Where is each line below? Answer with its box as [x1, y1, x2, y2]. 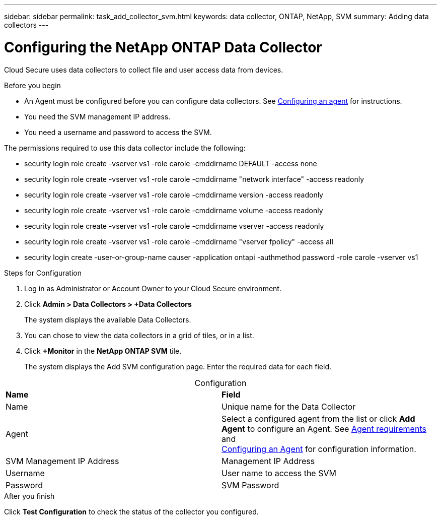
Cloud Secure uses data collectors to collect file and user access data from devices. [4, 65, 283, 74]
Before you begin [4, 81, 61, 90]
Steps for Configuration [4, 268, 82, 277]
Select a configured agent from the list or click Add [222, 413, 415, 424]
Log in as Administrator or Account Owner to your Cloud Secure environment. [24, 284, 281, 293]
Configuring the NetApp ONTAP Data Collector [4, 38, 322, 56]
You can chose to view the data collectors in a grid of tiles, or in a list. [24, 331, 254, 340]
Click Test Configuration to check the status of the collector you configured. [4, 507, 259, 516]
